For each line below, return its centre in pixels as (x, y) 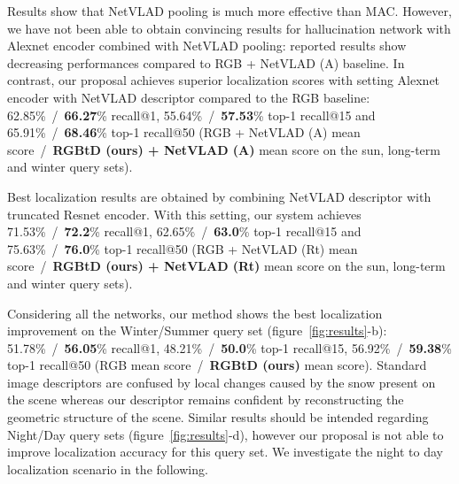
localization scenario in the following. (108, 469)
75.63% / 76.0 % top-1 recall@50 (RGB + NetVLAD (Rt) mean (183, 248)
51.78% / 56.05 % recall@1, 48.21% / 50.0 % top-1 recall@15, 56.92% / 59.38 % (229, 347)
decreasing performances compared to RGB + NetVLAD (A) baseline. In (206, 62)
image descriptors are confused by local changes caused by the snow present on (222, 382)
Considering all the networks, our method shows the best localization (195, 313)
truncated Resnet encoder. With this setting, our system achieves (184, 214)
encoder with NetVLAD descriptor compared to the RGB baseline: (189, 97)
